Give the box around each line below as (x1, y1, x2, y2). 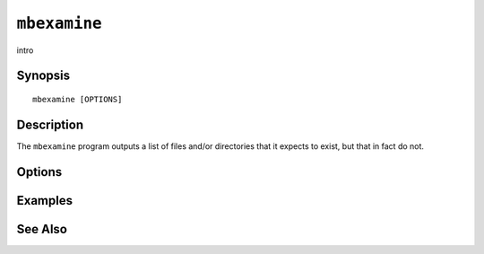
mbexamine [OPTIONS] (32, 94, 123, 104)
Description (16, 117, 84, 132)
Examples (16, 193, 73, 208)
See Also (16, 221, 67, 237)
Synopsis (16, 68, 71, 83)
